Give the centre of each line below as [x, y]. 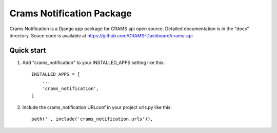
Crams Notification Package [71, 13]
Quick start [28, 50]
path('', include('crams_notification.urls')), [92, 119]
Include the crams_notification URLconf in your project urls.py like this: [97, 107]
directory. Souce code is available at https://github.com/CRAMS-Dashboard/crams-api [101, 35]
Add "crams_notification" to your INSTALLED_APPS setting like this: [94, 62]
